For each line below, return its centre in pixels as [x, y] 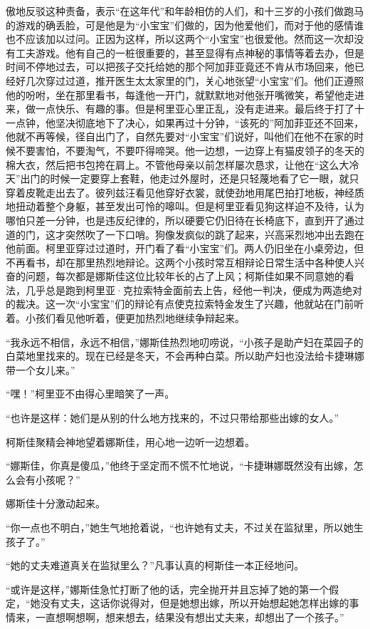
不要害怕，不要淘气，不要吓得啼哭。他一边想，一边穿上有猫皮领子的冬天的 [190, 150]
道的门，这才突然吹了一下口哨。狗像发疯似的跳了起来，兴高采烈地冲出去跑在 [185, 234]
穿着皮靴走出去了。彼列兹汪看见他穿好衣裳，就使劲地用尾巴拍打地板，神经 [180, 192]
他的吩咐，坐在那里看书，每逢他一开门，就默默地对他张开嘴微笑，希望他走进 [185, 94]
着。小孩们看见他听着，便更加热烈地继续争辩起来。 [125, 318]
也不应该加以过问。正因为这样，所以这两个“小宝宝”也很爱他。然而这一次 [175, 39]
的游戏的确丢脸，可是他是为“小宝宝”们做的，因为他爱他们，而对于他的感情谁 [185, 25]
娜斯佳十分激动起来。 [55, 503]
